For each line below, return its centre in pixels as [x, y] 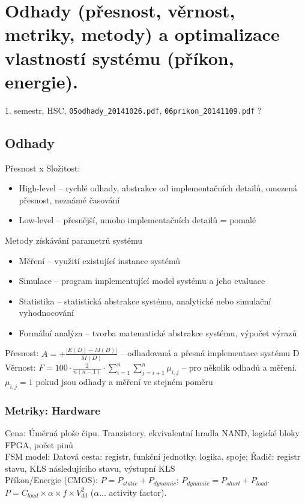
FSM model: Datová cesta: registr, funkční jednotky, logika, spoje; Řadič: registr [153, 456]
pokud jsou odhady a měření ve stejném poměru [124, 381]
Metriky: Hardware [53, 410]
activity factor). [138, 492]
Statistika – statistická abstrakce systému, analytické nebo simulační [145, 301]
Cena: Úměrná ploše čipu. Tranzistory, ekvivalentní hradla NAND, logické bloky [152, 432]
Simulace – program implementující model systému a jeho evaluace [142, 281]
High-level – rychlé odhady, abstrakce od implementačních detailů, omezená [158, 188]
